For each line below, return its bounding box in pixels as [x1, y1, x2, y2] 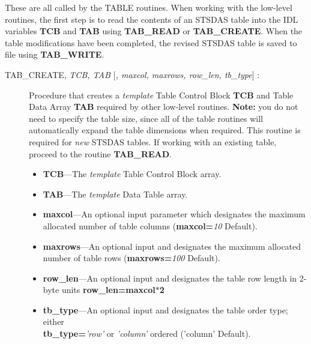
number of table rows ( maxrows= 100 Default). [43, 252, 220, 264]
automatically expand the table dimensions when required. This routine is [29, 124, 301, 136]
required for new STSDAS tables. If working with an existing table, [29, 135, 277, 148]
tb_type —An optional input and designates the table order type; [43, 303, 288, 316]
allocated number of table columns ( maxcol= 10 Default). [43, 219, 258, 232]
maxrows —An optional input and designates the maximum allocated [43, 240, 301, 252]
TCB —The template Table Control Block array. [43, 167, 222, 180]
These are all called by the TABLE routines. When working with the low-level [5, 1, 292, 13]
